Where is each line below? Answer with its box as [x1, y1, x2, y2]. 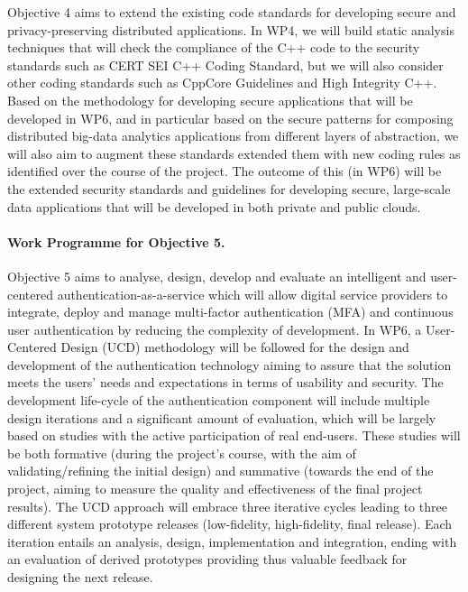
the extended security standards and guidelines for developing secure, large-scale [7, 179, 451, 198]
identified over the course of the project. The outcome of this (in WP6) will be [7, 162, 442, 180]
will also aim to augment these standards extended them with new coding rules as [7, 143, 461, 162]
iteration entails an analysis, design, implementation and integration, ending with [7, 532, 457, 550]
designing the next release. [7, 568, 153, 587]
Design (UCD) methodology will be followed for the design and [60, 338, 409, 356]
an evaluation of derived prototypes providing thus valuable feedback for [7, 550, 408, 569]
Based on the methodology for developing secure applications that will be [7, 90, 413, 109]
